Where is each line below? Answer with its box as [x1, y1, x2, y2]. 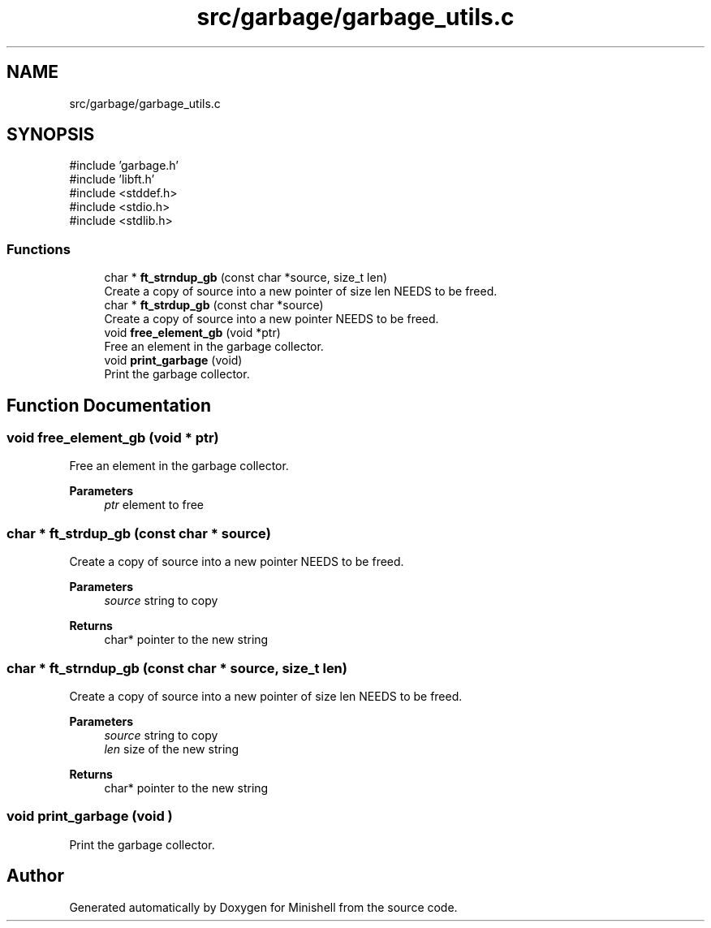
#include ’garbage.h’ [69, 158, 179, 173]
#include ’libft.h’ [69, 172, 155, 187]
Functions [6, 240, 71, 257]
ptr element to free [104, 498, 205, 512]
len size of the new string [104, 741, 239, 756]
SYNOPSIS [6, 124, 95, 145]
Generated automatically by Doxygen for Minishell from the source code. [69, 900, 458, 914]
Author [6, 865, 64, 887]
